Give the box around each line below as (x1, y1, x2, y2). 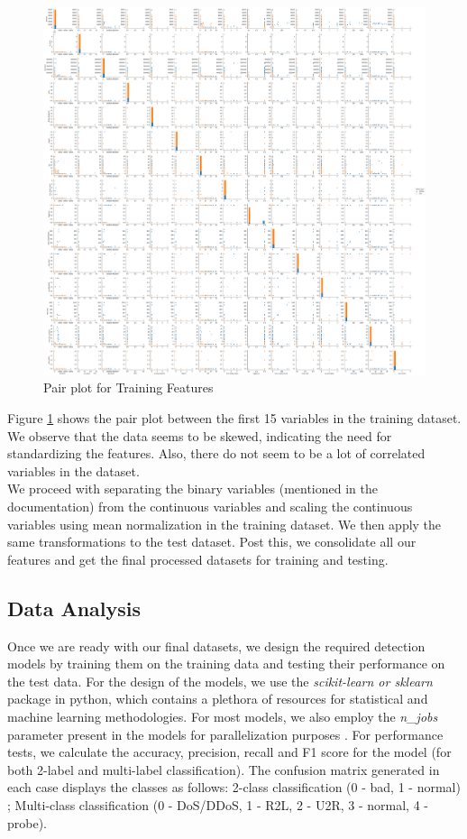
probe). (7, 813, 48, 832)
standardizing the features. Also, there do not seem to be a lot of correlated (7, 444, 426, 463)
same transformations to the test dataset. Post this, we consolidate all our (7, 532, 417, 551)
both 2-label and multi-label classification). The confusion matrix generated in (7, 760, 440, 779)
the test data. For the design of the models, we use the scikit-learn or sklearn (7, 671, 433, 690)
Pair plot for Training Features (43, 378, 214, 397)
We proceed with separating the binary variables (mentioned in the (7, 479, 378, 498)
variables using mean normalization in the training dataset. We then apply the (7, 514, 442, 533)
